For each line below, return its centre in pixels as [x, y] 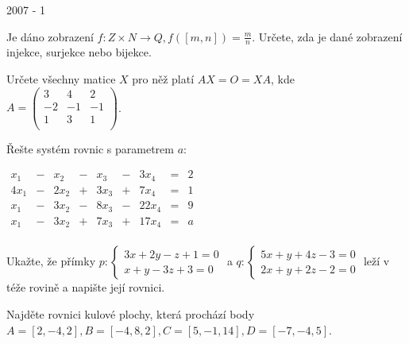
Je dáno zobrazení [50, 36]
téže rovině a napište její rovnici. [86, 287]
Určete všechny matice [61, 79]
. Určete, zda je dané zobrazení [327, 36]
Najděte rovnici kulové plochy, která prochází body [131, 313]
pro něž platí [163, 79]
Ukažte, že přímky [51, 261]
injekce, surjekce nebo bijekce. [79, 52]
